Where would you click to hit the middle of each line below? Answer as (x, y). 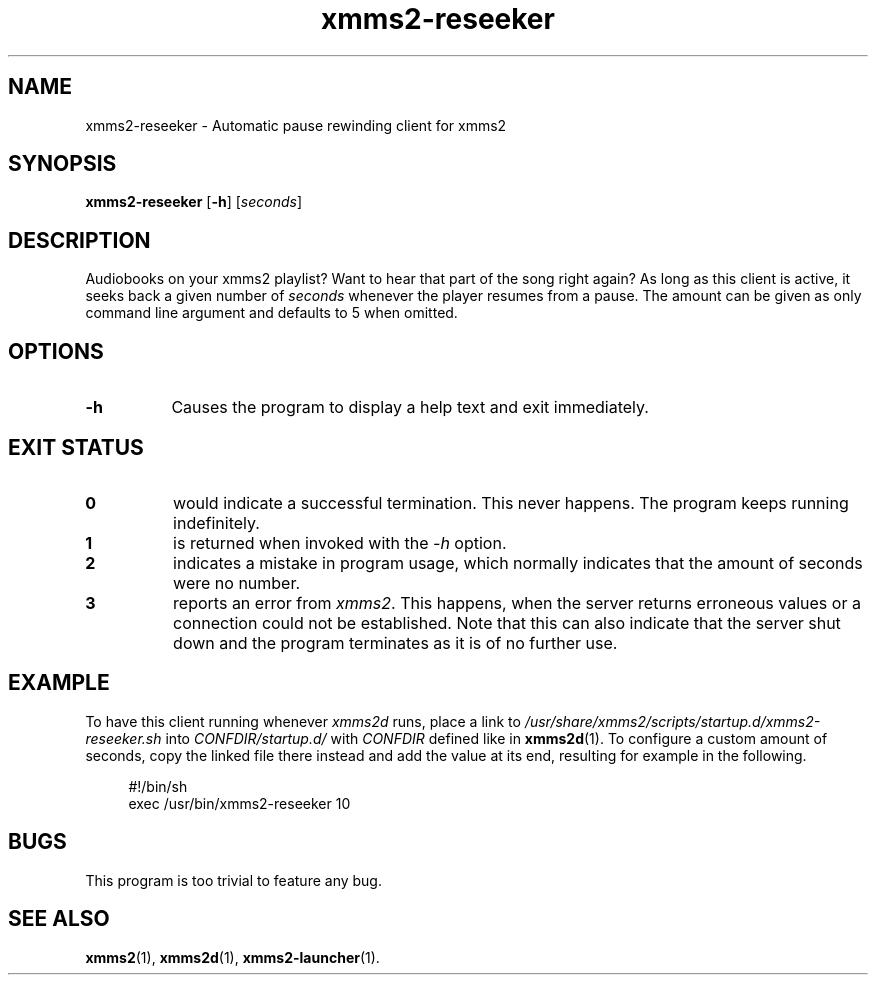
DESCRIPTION (79, 240)
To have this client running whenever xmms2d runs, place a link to (303, 721)
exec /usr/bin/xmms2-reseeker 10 (239, 803)
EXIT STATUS (76, 447)
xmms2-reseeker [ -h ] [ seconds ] (194, 202)
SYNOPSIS (62, 164)
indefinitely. (216, 522)
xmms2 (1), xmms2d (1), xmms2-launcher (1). (232, 957)
